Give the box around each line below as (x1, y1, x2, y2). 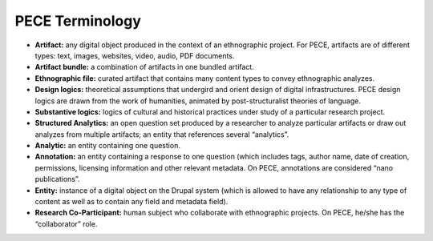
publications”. (34, 175, 80, 184)
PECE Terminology (14, 12, 142, 30)
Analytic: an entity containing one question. (34, 141, 180, 151)
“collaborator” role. (34, 219, 98, 228)
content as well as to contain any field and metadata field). (34, 197, 229, 207)
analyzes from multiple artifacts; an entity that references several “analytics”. (34, 129, 289, 139)
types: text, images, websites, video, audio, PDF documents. (34, 50, 235, 60)
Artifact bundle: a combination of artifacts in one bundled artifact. (34, 62, 254, 72)
